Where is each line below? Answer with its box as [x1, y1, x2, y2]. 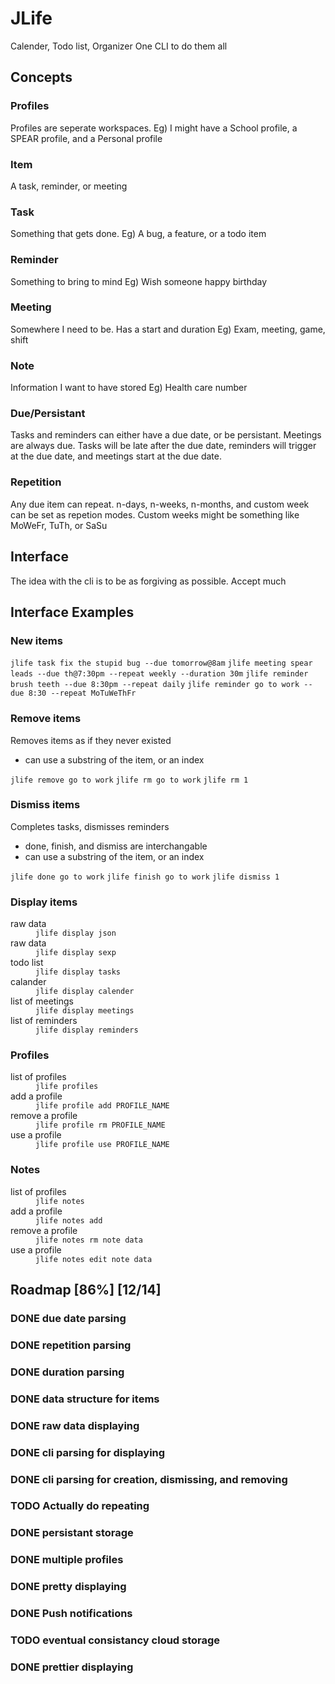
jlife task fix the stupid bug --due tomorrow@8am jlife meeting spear [10, 658, 313, 669]
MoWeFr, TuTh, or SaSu [10, 519, 108, 531]
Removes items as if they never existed [10, 734, 172, 746]
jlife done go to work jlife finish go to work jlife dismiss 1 [10, 872, 280, 882]
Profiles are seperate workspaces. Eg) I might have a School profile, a [10, 122, 298, 134]
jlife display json [35, 928, 117, 939]
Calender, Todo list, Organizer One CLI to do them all [10, 40, 228, 52]
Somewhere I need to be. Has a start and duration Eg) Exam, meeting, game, [10, 323, 326, 335]
